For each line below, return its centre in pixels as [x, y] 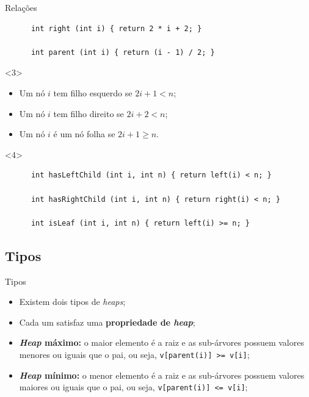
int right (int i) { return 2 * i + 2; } [116, 28]
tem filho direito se [89, 113]
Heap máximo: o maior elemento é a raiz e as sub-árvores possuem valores [162, 342]
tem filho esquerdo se [93, 92]
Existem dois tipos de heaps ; [72, 302]
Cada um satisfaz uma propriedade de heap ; [107, 322]
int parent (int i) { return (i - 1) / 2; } [123, 52]
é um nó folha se [84, 134]
